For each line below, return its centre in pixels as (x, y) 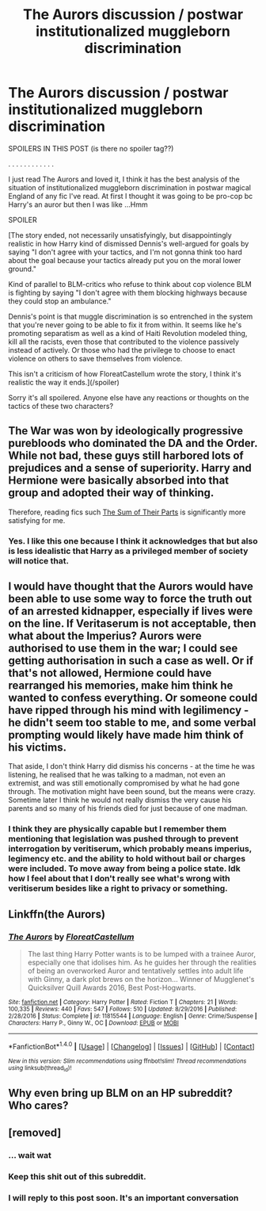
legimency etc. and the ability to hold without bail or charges (127, 859)
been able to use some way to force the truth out (130, 599)
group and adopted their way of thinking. (111, 493)
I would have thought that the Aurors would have (131, 587)
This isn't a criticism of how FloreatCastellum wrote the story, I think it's (125, 373)
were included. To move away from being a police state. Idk (124, 869)
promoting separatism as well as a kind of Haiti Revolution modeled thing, (128, 333)
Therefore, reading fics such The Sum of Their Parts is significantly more (127, 512)
